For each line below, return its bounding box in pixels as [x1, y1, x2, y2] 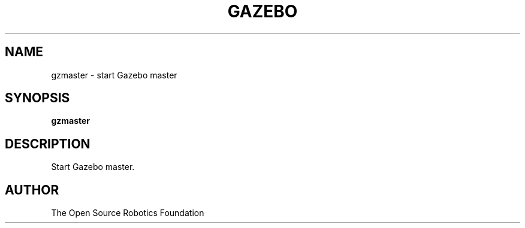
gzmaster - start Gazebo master [51, 69, 177, 80]
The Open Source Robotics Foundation [51, 208, 204, 218]
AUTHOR [5, 182, 59, 197]
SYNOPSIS [5, 90, 70, 106]
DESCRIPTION [5, 136, 90, 151]
